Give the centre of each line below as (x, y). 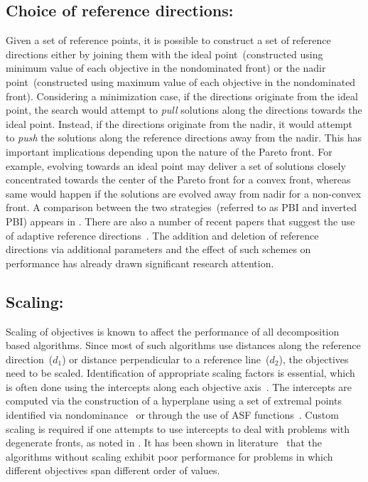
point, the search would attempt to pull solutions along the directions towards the (184, 110)
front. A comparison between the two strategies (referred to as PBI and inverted (182, 207)
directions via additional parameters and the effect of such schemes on (158, 249)
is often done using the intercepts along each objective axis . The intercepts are (179, 386)
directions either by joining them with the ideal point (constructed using (164, 54)
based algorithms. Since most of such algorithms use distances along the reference (183, 345)
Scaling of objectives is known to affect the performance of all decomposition (173, 331)
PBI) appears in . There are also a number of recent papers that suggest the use (180, 221)
